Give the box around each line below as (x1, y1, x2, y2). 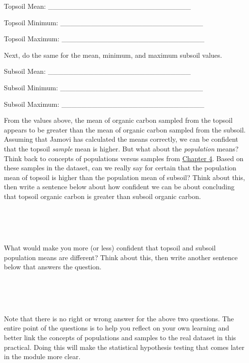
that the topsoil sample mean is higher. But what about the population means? (4, 143, 239, 153)
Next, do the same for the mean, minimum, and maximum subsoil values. (4, 49, 222, 60)
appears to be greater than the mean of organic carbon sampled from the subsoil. (4, 124, 246, 134)
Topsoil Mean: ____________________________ (4, 1, 191, 11)
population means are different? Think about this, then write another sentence (4, 252, 238, 262)
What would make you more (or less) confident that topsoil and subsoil (4, 243, 216, 253)
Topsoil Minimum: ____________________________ (4, 17, 203, 27)
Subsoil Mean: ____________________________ (4, 66, 191, 76)
